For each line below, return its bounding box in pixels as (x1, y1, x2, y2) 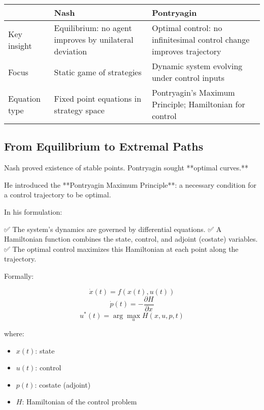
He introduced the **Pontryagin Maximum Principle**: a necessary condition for (4, 179, 256, 190)
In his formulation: (4, 206, 62, 217)
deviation (54, 45, 87, 57)
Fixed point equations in (54, 92, 142, 104)
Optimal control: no (152, 22, 222, 34)
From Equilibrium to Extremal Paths (4, 138, 204, 154)
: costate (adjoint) (35, 379, 91, 390)
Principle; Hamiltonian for (152, 98, 245, 110)
